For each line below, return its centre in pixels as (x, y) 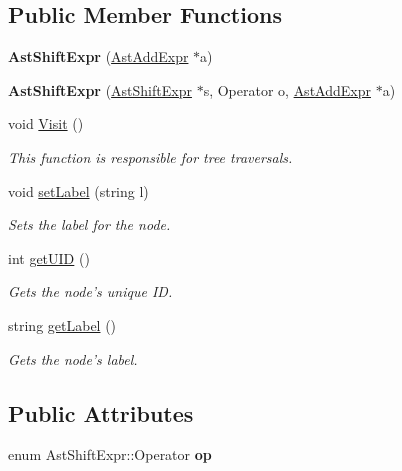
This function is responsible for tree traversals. (150, 156)
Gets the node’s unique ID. (90, 291)
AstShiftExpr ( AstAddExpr (98, 56)
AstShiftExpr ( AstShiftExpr (100, 89)
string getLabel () (62, 324)
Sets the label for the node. (89, 224)
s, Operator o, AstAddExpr (287, 89)
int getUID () (49, 257)
